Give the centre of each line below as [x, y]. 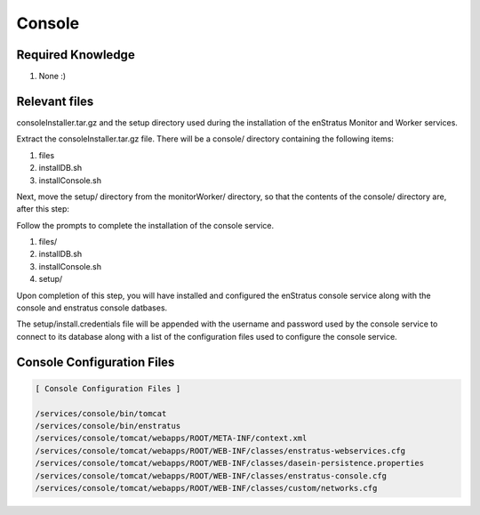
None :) [52, 76]
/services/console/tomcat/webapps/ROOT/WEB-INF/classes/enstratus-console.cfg [211, 475]
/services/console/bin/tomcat [101, 413]
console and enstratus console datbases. [92, 308]
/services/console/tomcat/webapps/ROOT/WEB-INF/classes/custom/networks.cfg [206, 488]
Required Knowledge [76, 55]
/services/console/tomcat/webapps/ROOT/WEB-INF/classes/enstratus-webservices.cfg [220, 451]
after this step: [43, 209]
